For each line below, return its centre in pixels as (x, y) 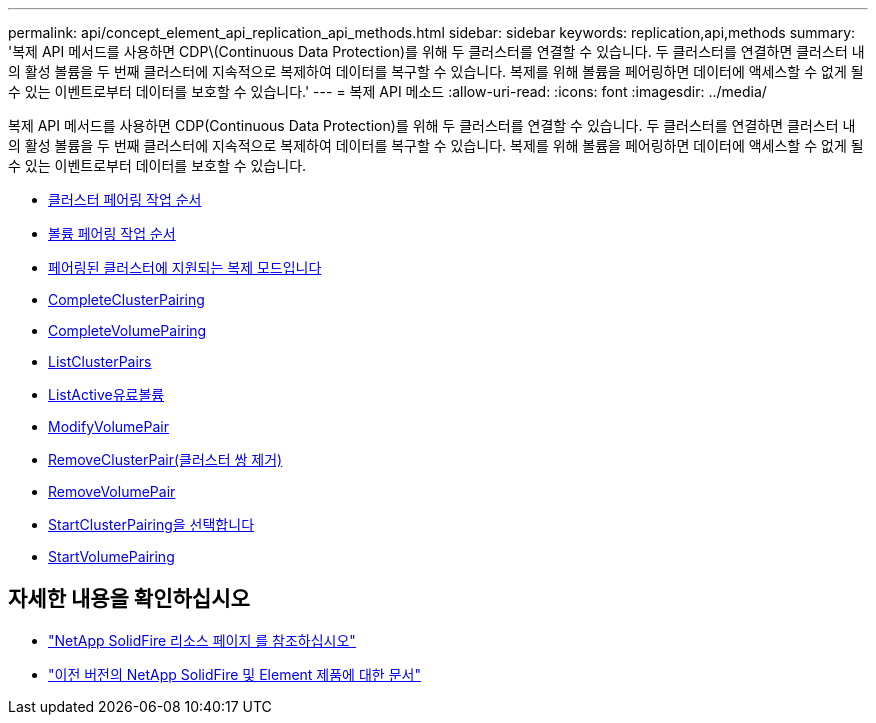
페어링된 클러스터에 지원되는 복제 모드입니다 (185, 267)
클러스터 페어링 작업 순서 (125, 199)
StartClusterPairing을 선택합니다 (151, 524)
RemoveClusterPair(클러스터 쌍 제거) (165, 459)
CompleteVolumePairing (127, 330)
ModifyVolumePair (108, 426)
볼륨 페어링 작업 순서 (112, 233)
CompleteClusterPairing (126, 299)
